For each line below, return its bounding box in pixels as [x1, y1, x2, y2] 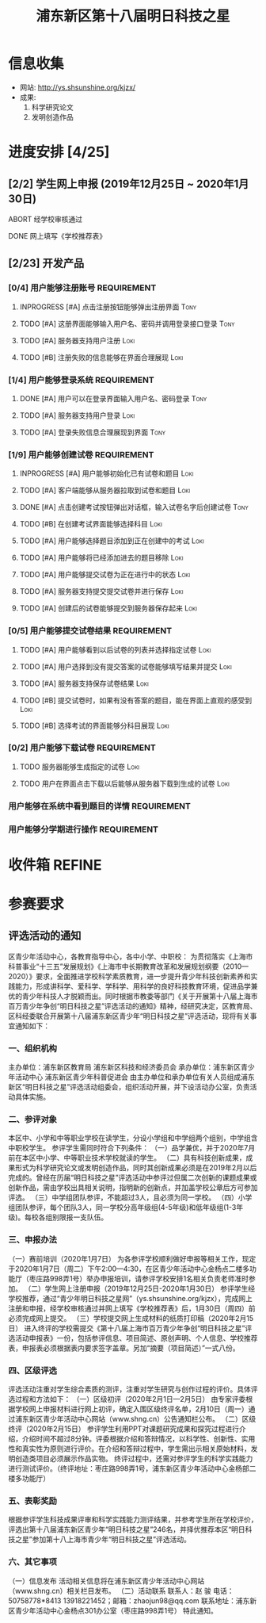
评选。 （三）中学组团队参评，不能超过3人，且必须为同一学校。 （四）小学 [8, 1192, 253, 1202]
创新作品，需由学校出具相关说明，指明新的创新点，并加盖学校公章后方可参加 [8, 1183, 258, 1192]
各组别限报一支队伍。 [38, 1212, 108, 1222]
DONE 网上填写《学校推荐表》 [8, 231, 107, 240]
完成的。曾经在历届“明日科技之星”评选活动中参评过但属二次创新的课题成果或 [8, 1173, 257, 1182]
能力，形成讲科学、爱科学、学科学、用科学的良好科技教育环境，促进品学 [14, 981, 251, 991]
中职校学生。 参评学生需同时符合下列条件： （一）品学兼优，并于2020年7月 [8, 1143, 256, 1153]
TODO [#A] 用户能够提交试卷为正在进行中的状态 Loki [19, 570, 191, 580]
